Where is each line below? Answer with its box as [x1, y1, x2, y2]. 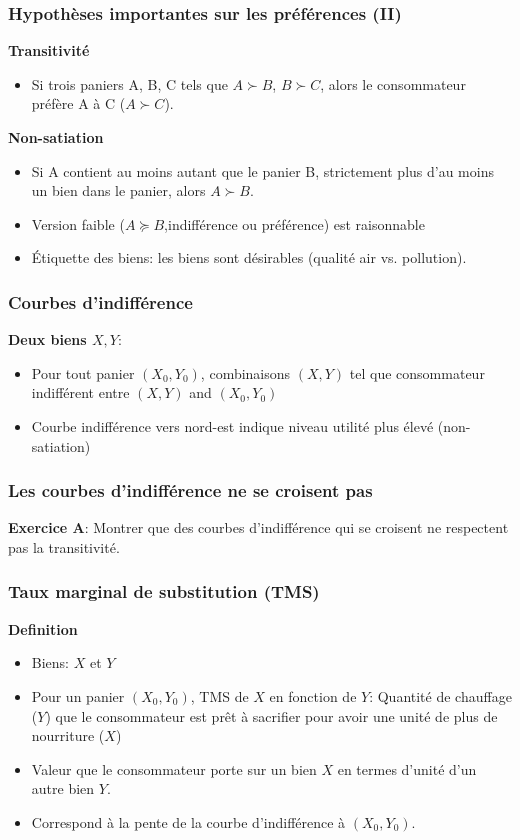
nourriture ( [31, 725, 105, 746]
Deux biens [8, 329, 87, 350]
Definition [8, 618, 78, 639]
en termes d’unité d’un [337, 758, 477, 779]
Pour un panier [31, 685, 125, 706]
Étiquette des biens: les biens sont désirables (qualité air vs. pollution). [31, 247, 467, 268]
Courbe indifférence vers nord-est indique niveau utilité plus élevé [31, 415, 434, 436]
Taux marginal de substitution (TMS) [8, 579, 320, 604]
